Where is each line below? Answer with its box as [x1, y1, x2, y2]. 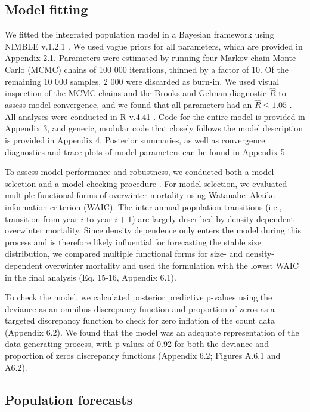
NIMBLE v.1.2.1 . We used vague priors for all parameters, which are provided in [5, 39, 303, 52]
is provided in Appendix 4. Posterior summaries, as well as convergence [5, 133, 265, 146]
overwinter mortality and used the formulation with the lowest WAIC [45, 259, 299, 271]
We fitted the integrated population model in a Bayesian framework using [5, 28, 274, 41]
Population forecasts [5, 390, 133, 408]
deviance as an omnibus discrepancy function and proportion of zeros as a [5, 302, 275, 315]
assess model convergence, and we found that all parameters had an [5, 99, 252, 111]
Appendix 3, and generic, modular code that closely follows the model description [5, 122, 303, 134]
